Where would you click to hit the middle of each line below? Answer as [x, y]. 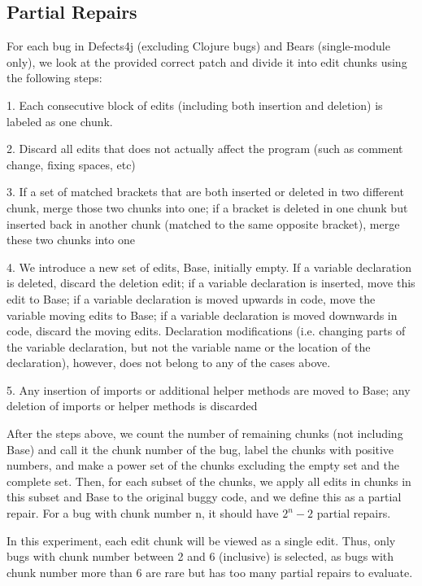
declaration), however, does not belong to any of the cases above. [169, 363]
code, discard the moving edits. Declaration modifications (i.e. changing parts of [206, 331]
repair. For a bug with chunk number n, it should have [143, 513]
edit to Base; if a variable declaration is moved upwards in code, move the [191, 298]
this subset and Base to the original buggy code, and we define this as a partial [204, 497]
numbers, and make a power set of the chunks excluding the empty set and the [203, 465]
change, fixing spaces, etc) [71, 164]
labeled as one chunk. [60, 121]
